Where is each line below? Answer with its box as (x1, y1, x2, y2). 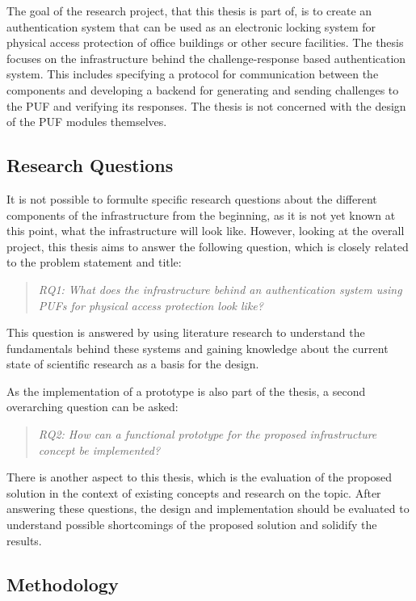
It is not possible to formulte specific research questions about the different (6, 190, 377, 207)
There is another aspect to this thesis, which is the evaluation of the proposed (6, 469, 393, 485)
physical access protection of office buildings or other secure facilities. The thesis (6, 34, 404, 51)
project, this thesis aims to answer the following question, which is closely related (6, 237, 409, 254)
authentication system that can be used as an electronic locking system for (6, 18, 376, 35)
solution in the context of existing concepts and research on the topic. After (6, 484, 381, 501)
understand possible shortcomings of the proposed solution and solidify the (6, 516, 377, 533)
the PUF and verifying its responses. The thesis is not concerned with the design (6, 97, 406, 114)
